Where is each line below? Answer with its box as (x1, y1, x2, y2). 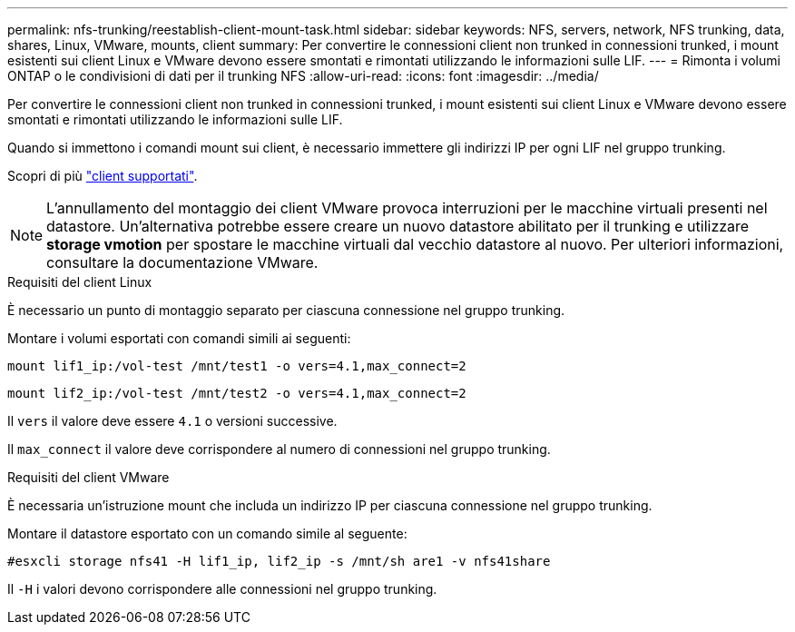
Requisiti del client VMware (7, 469, 170, 485)
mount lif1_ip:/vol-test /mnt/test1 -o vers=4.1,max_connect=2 (7, 359, 466, 373)
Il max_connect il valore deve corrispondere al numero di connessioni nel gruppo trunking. (7, 441, 551, 457)
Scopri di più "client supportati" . (7, 168, 198, 183)
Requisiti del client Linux (7, 274, 152, 290)
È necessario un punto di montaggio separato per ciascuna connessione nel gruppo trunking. (7, 302, 565, 318)
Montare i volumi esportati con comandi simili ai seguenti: (7, 331, 351, 346)
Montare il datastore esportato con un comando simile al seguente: (7, 526, 407, 541)
